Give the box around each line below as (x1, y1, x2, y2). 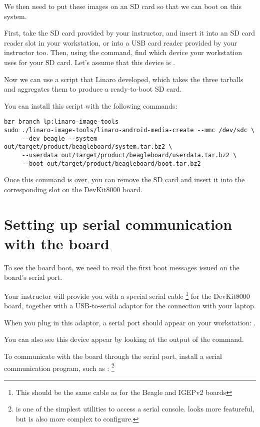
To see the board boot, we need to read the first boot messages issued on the (4, 262, 239, 272)
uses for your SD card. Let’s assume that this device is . (4, 57, 175, 67)
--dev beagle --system (21, 135, 97, 142)
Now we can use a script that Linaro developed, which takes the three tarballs (4, 74, 243, 84)
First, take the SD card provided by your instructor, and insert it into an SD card (4, 28, 255, 38)
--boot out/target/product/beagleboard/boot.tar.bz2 (21, 160, 201, 167)
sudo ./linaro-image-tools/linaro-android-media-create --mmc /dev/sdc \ (4, 127, 255, 134)
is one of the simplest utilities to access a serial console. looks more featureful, (15, 403, 254, 414)
